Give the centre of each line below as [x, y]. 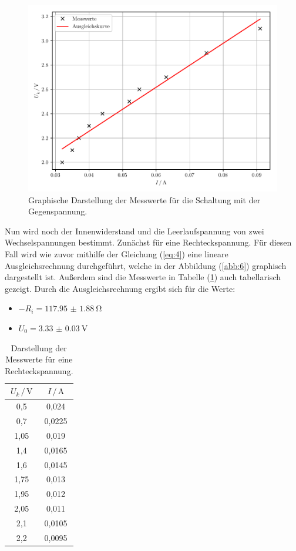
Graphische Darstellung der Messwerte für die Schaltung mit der [144, 199]
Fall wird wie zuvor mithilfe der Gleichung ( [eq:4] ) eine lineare [117, 253]
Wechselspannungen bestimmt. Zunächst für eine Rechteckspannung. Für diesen [148, 242]
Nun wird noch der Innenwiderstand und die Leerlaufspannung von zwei [134, 231]
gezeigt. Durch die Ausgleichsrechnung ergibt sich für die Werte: [120, 288]
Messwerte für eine [39, 359]
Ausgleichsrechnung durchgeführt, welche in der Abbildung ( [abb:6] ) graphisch [146, 265]
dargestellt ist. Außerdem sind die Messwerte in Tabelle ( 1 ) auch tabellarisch [143, 277]
